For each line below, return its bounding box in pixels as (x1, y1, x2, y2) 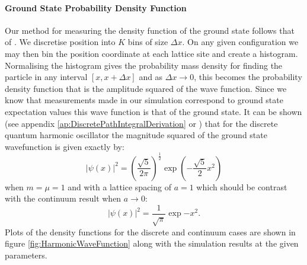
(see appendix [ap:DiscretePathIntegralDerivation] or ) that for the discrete (5, 117, 278, 129)
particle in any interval (5, 71, 88, 83)
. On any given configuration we (182, 36, 299, 48)
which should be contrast (196, 180, 287, 193)
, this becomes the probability (194, 71, 302, 83)
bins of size (127, 36, 168, 48)
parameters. (5, 248, 47, 261)
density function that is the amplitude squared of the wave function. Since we (5, 82, 287, 94)
